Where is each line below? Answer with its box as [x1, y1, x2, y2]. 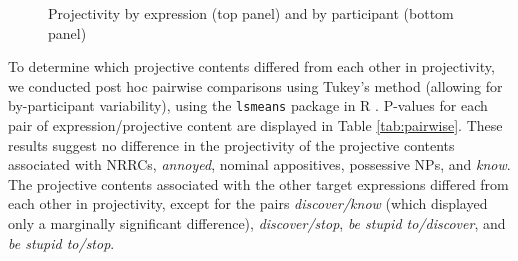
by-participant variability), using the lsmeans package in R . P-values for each [8, 95, 488, 116]
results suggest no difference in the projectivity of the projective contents [8, 134, 455, 155]
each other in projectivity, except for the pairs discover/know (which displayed [8, 193, 488, 214]
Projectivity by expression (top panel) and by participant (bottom [48, 3, 454, 23]
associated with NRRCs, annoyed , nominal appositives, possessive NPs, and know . [8, 154, 511, 175]
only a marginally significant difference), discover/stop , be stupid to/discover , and [8, 213, 506, 233]
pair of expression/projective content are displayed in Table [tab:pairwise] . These [8, 115, 503, 136]
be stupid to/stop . [8, 232, 115, 253]
